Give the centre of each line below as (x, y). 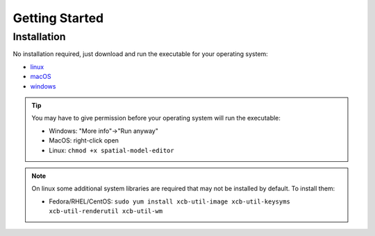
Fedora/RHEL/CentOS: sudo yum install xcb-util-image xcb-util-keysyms (170, 201)
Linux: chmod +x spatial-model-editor (111, 150)
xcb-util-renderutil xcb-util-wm (106, 211)
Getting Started (58, 18)
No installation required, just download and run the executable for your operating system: (141, 54)
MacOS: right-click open (84, 140)
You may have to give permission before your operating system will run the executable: (156, 118)
